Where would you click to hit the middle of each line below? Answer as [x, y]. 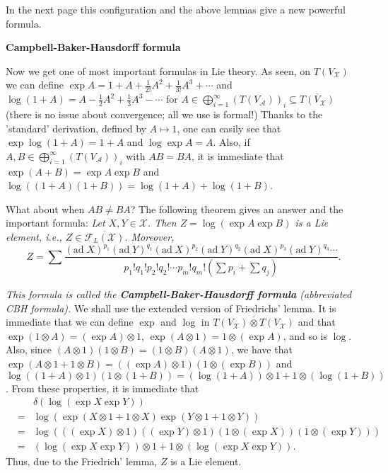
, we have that [261, 349]
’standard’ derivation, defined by [76, 128]
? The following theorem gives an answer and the [237, 209]
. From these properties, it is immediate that [102, 388]
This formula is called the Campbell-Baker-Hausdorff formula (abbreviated [179, 294]
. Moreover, [149, 236]
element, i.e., [34, 236]
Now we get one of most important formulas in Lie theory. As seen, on [158, 70]
